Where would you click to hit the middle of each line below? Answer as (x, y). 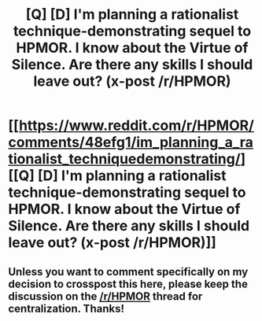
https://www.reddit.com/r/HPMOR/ (136, 125)
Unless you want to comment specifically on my (128, 272)
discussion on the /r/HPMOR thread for (105, 296)
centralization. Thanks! (66, 308)
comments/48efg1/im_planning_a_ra (131, 142)
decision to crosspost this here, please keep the (128, 284)
